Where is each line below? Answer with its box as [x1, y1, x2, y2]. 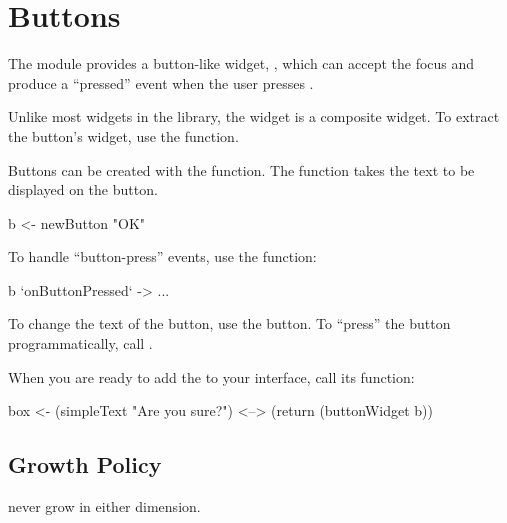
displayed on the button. [8, 179, 158, 200]
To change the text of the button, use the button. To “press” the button [8, 313, 451, 334]
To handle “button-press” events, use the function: [8, 246, 317, 267]
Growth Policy [8, 449, 162, 480]
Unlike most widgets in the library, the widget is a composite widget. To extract [8, 106, 500, 127]
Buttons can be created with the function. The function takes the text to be [8, 159, 475, 180]
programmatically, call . [8, 333, 153, 354]
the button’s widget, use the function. [8, 125, 239, 146]
